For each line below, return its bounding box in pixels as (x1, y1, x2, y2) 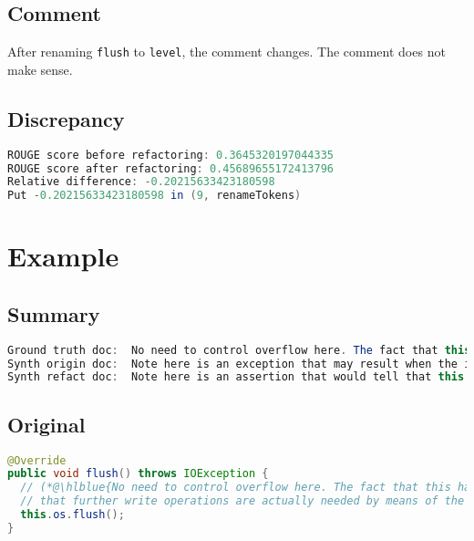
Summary (7, 299, 100, 328)
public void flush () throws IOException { (7, 467, 269, 481)
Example (7, 237, 119, 275)
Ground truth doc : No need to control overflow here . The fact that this (7, 343, 471, 357)
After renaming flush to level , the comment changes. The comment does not (7, 42, 446, 61)
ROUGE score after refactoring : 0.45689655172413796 (7, 161, 334, 175)
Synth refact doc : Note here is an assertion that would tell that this (7, 370, 465, 384)
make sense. (7, 59, 73, 78)
